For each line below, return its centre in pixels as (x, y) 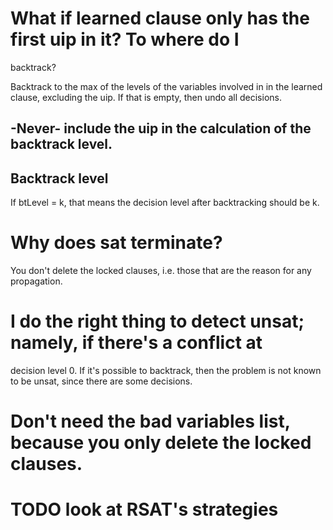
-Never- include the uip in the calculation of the (161, 128)
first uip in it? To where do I (125, 39)
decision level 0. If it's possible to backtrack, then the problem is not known (166, 371)
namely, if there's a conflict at (136, 343)
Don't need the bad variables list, (150, 421)
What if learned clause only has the (160, 18)
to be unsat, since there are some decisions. (101, 381)
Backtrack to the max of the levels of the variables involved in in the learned (166, 86)
